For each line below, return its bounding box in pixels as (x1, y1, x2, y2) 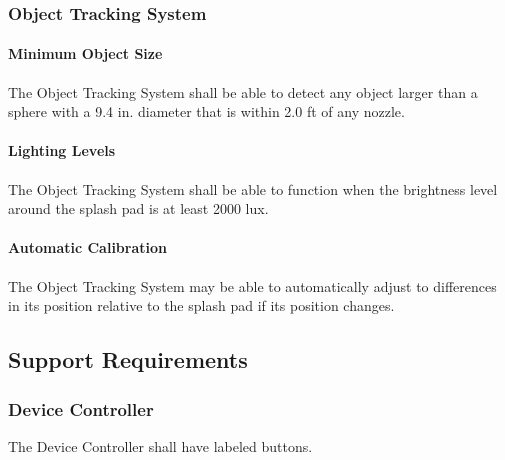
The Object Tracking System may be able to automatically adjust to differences (8, 275, 497, 296)
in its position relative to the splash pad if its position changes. (8, 295, 395, 316)
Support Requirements (8, 344, 248, 375)
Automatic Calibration (8, 237, 167, 258)
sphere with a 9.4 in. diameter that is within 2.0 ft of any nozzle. (8, 101, 405, 122)
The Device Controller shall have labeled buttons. (8, 435, 313, 456)
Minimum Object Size (8, 43, 163, 64)
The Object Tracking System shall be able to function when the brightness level (8, 178, 498, 199)
